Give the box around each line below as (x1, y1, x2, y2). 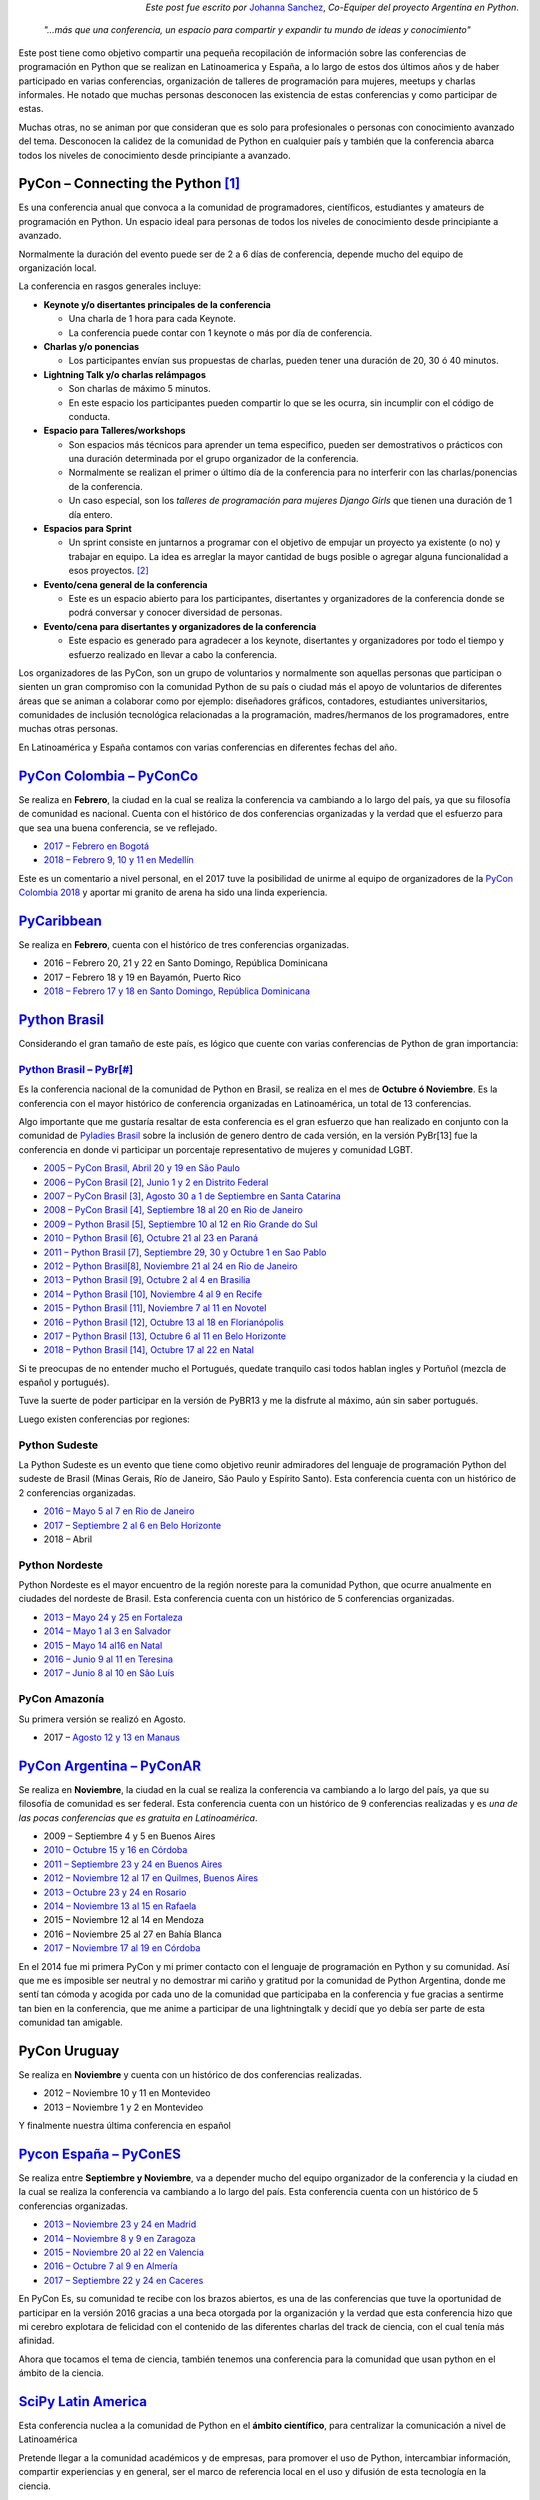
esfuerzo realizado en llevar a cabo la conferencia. (68, 648, 277, 660)
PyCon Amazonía (18, 1692, 105, 1706)
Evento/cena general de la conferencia (43, 578, 208, 590)
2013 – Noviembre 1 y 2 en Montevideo (43, 2101, 204, 2113)
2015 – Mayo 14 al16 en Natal (43, 1639, 163, 1651)
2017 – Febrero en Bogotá (43, 840, 150, 852)
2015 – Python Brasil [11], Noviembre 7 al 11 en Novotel (43, 1302, 267, 1314)
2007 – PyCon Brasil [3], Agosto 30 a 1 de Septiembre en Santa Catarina (43, 1190, 342, 1202)
